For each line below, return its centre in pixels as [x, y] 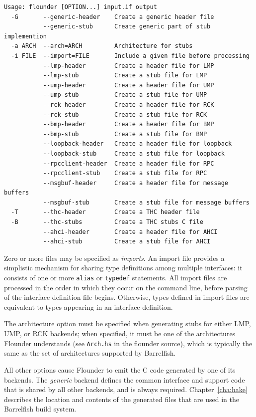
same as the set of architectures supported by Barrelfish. [90, 353]
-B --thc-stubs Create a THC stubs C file [107, 222]
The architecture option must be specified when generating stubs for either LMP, [128, 323]
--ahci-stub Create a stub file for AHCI [127, 242]
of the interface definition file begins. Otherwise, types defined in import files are [127, 297]
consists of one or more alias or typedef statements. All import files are [116, 278]
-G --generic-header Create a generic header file [113, 17]
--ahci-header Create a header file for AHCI [130, 232]
